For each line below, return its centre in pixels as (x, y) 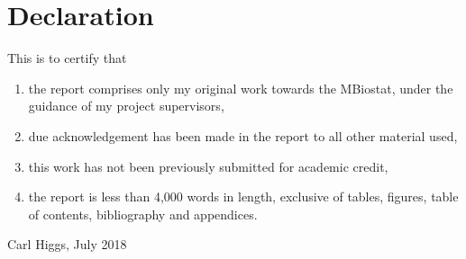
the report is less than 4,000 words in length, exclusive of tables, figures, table (243, 196)
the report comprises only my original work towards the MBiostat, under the (241, 88)
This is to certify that (67, 58)
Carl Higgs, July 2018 (67, 244)
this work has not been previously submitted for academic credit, (208, 166)
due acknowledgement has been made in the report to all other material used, (243, 135)
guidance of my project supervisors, (126, 106)
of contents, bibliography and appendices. (143, 214)
